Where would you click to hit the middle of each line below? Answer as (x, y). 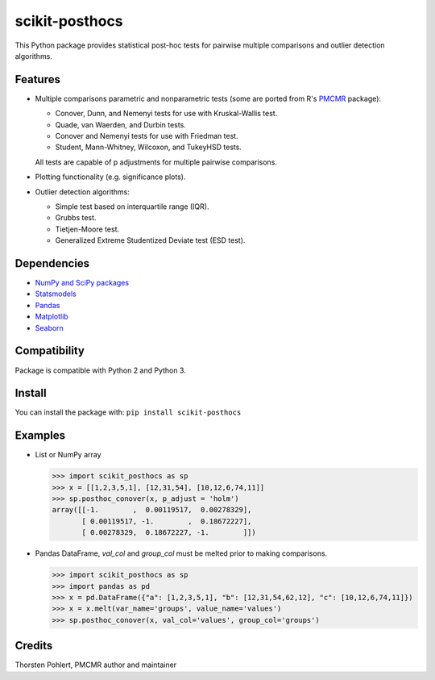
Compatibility (50, 351)
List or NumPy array (68, 455)
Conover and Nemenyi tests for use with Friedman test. (147, 136)
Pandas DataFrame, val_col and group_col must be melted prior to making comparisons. (181, 553)
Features (37, 79)
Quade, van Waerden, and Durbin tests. (121, 124)
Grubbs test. (76, 218)
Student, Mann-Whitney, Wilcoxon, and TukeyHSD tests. (148, 147)
